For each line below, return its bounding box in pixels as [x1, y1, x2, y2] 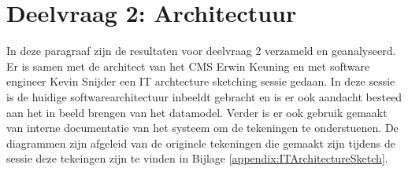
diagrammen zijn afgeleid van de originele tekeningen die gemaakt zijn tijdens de [6, 134, 396, 151]
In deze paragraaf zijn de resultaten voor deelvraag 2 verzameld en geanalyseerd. [6, 42, 396, 59]
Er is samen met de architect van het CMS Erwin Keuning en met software [6, 57, 370, 74]
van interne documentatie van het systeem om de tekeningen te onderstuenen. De [6, 119, 399, 136]
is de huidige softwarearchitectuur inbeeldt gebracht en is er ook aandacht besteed [6, 88, 402, 104]
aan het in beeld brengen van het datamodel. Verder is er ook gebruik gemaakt [6, 104, 388, 120]
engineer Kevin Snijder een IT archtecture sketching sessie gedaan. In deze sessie [6, 73, 395, 90]
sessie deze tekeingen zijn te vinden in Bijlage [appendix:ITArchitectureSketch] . [6, 150, 388, 167]
